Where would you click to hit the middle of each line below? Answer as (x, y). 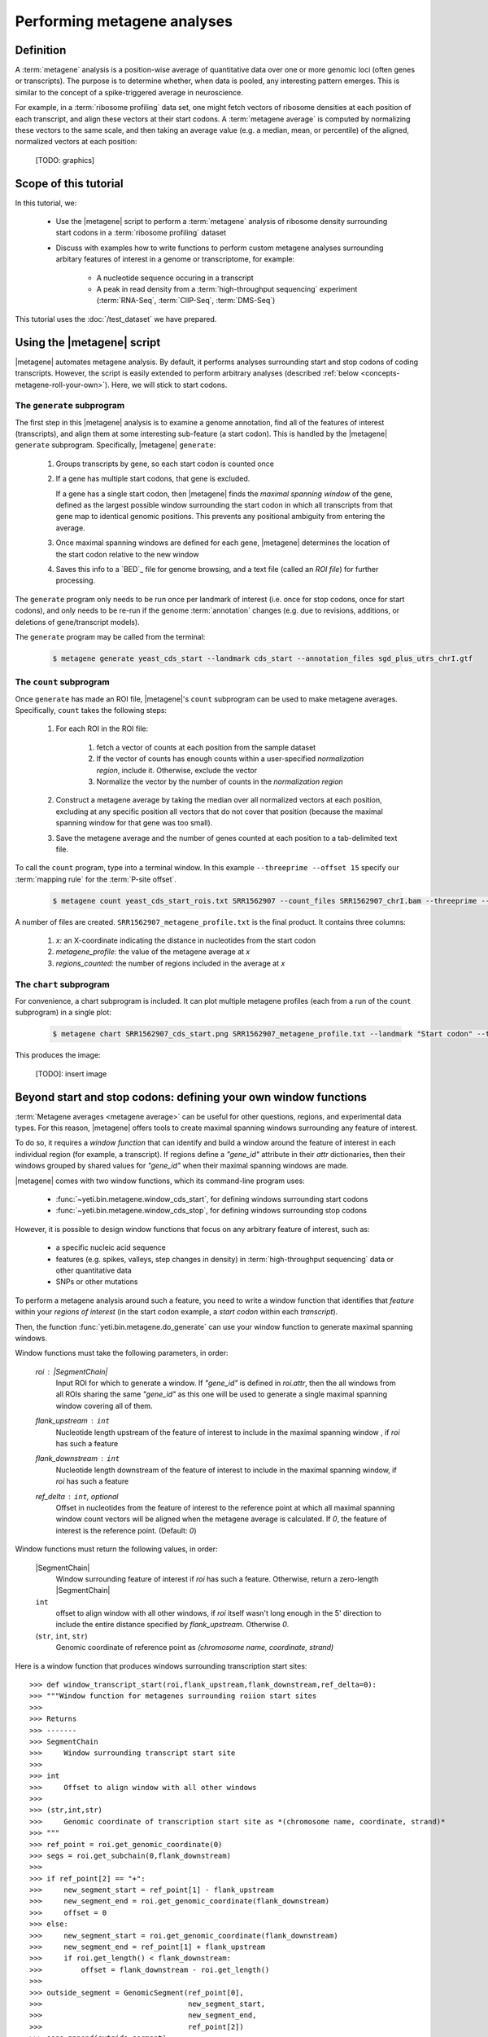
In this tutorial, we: (46, 203)
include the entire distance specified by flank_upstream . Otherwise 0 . (172, 1625)
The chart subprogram (62, 984)
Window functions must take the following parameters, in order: (122, 1353)
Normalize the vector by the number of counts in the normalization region (220, 781)
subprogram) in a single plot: (63, 1012)
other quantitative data (94, 1270)
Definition (41, 50)
